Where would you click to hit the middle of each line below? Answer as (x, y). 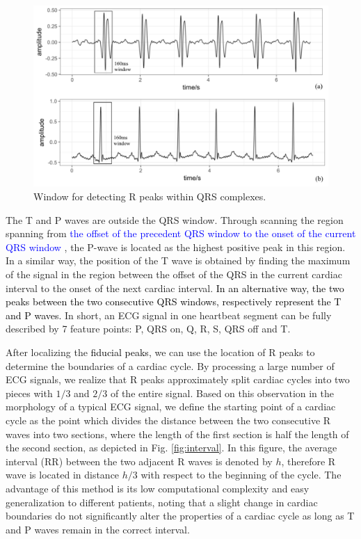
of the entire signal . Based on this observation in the (222, 393)
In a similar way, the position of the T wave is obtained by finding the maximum (178, 260)
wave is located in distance (63, 475)
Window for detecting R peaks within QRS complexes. (150, 196)
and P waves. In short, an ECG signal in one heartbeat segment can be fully (169, 315)
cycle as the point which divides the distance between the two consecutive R (168, 420)
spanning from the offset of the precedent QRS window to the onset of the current (181, 233)
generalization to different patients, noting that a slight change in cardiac (162, 502)
